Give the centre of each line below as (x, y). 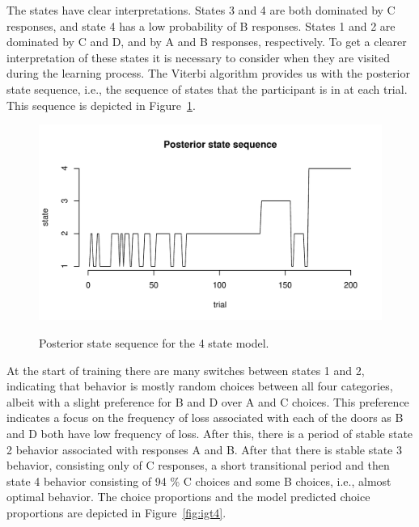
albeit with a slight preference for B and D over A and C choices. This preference (208, 401)
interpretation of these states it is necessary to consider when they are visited (199, 57)
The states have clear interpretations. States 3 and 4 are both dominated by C (201, 10)
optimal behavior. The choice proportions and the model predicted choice (188, 497)
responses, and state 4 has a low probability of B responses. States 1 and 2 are (201, 25)
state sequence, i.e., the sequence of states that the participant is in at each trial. (207, 89)
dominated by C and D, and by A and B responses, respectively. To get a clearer (207, 42)
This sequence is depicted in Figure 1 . (101, 105)
